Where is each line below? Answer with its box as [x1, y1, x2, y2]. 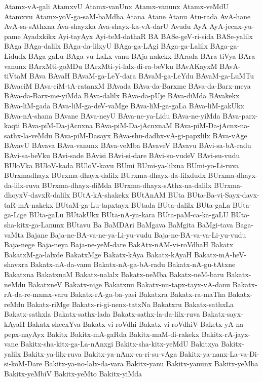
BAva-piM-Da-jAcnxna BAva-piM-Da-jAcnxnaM [22, 120, 172, 131]
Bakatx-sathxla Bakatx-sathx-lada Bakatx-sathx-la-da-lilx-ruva [4, 309, 200, 319]
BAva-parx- [222, 110, 258, 121]
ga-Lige [4, 209, 27, 220]
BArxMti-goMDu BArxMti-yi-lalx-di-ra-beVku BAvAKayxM [28, 60, 217, 71]
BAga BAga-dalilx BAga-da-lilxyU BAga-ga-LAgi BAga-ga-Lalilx [4, 41, 208, 51]
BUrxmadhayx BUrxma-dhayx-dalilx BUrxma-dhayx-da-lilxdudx [4, 170, 206, 180]
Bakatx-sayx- [202, 309, 243, 319]
